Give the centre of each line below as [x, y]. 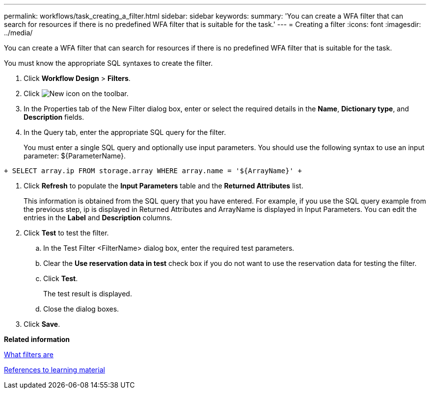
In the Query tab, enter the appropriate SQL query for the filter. [125, 132]
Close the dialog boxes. [81, 309]
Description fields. [54, 117]
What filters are [29, 354]
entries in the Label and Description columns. [98, 218]
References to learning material [54, 370]
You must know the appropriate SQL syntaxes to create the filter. [108, 63]
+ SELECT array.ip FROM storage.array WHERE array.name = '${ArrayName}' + [153, 171]
